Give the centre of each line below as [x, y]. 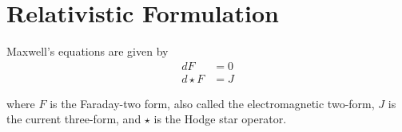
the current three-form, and [74, 119]
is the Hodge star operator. [220, 119]
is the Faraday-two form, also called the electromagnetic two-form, [212, 103]
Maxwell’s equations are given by [88, 51]
